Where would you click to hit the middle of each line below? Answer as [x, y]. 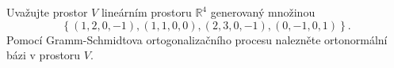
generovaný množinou [263, 12]
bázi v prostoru [44, 55]
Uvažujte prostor [47, 12]
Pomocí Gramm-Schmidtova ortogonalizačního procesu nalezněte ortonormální [197, 39]
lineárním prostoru [146, 12]
